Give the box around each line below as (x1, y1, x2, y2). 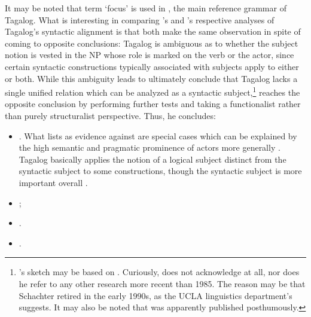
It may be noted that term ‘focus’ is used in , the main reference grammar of (5, 2, 286, 14)
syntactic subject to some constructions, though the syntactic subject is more (19, 164, 302, 177)
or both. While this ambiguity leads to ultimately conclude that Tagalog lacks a (5, 72, 298, 84)
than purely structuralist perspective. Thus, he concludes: (5, 109, 216, 121)
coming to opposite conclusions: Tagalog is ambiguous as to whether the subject (5, 36, 298, 49)
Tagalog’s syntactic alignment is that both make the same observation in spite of (5, 25, 301, 38)
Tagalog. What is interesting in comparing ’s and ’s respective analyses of (5, 13, 275, 26)
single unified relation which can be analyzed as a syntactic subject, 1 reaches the (5, 84, 300, 98)
